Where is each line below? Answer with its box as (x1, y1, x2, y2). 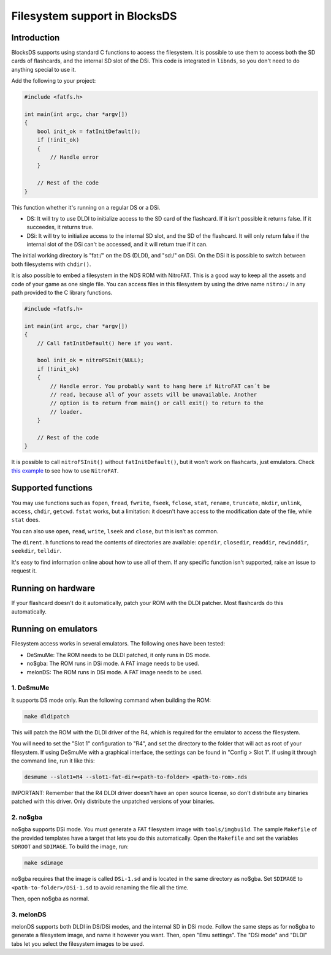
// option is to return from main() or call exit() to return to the (50, 400, 264, 407)
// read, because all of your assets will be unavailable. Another (50, 391, 257, 398)
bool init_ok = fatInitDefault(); (37, 127, 141, 135)
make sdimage (24, 859, 64, 867)
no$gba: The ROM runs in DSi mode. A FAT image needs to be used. (26, 660, 199, 668)
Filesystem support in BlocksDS (11, 9, 177, 23)
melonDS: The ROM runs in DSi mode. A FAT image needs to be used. (26, 668, 203, 675)
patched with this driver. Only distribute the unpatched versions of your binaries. (11, 797, 215, 805)
